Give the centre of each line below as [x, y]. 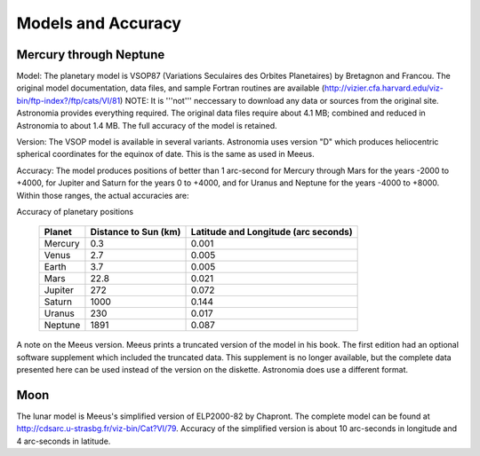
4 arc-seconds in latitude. [64, 441]
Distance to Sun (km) [136, 232]
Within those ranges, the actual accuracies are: [103, 195]
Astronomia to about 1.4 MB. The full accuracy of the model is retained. [147, 125]
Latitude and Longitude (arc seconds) [272, 232]
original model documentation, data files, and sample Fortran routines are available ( [171, 88]
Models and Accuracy [99, 23]
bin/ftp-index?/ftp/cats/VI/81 [68, 100]
